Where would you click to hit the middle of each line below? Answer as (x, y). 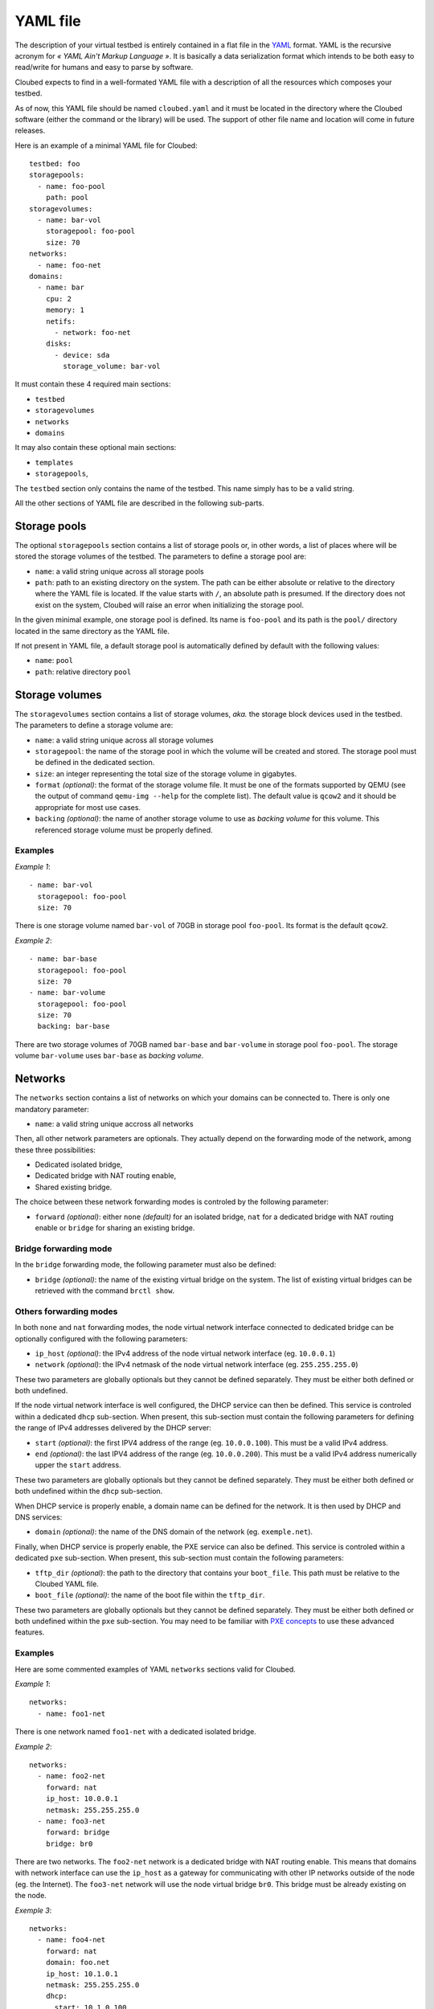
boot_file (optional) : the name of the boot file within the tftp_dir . (150, 1595)
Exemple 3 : (33, 1910)
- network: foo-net (93, 332)
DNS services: (39, 1517)
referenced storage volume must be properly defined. (124, 830)
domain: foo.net (78, 1962)
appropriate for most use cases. (88, 807)
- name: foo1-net (72, 1713)
